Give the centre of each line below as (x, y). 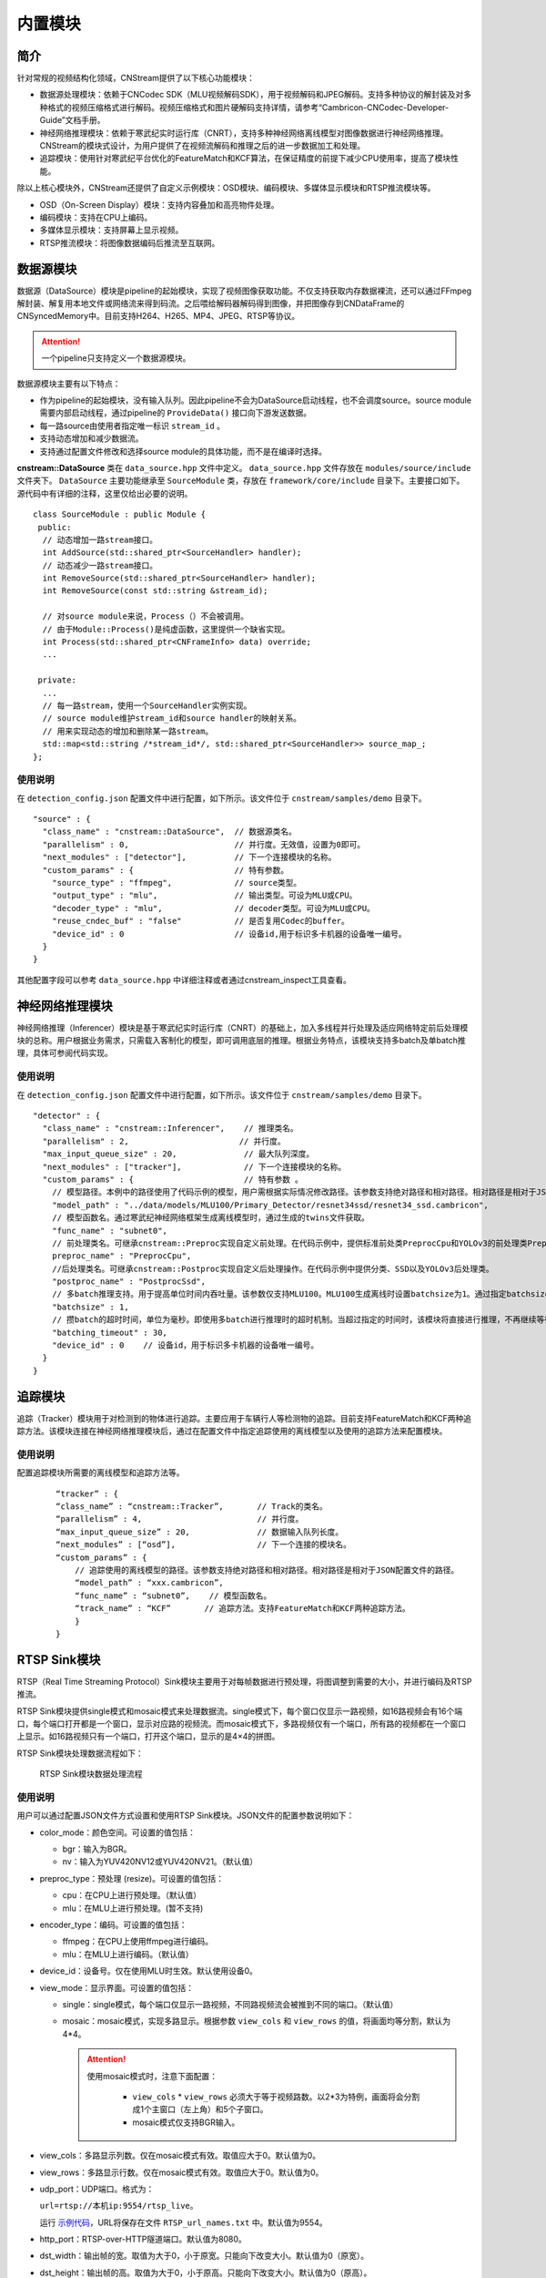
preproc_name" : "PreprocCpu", (121, 1256)
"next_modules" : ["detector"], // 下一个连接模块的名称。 (189, 857)
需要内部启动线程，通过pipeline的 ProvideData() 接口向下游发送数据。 (176, 413)
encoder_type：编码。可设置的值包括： (113, 1925)
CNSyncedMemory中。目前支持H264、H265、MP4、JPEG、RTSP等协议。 (158, 316)
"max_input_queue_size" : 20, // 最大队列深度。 (178, 1154)
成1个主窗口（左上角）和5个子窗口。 (200, 2109)
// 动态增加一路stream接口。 (100, 539)
